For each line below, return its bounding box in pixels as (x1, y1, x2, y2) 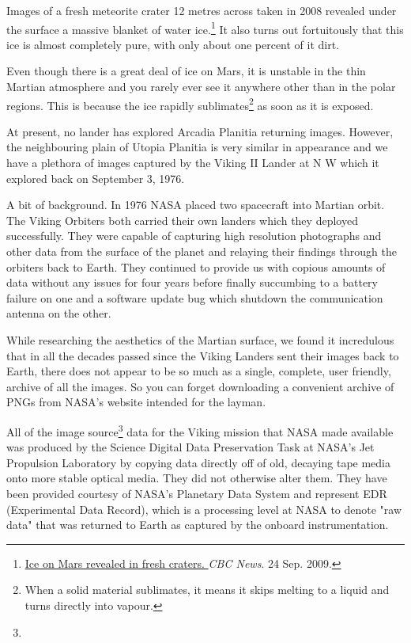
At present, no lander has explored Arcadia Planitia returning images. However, (6, 123, 394, 139)
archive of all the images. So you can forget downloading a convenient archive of (6, 378, 394, 394)
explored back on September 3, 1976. (6, 169, 185, 186)
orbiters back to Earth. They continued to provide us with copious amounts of (6, 258, 386, 275)
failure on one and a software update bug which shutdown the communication (6, 289, 383, 306)
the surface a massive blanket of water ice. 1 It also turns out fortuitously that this (6, 18, 404, 37)
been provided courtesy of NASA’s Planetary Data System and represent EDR (6, 485, 387, 501)
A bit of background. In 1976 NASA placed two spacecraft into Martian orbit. (6, 196, 385, 213)
